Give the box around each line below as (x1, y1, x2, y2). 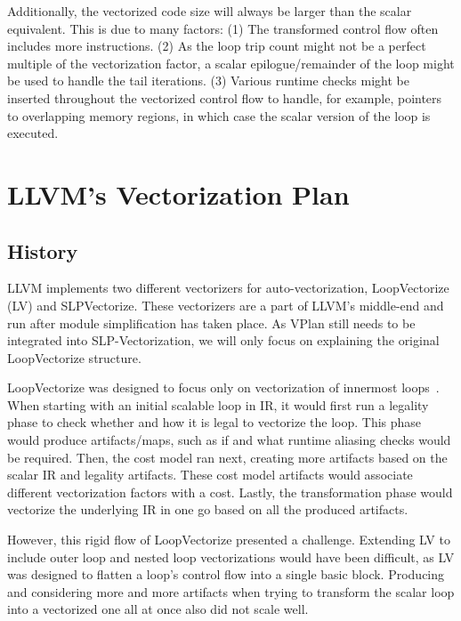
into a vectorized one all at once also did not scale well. (7, 600, 309, 618)
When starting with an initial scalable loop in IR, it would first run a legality (7, 395, 429, 414)
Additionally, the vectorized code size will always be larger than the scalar (7, 2, 412, 20)
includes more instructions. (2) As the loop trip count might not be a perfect (7, 36, 426, 55)
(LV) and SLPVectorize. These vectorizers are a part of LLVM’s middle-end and (7, 295, 444, 314)
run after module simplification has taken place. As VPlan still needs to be (7, 313, 416, 332)
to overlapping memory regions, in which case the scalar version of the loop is (7, 106, 431, 125)
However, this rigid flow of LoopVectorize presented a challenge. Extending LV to (7, 530, 450, 549)
